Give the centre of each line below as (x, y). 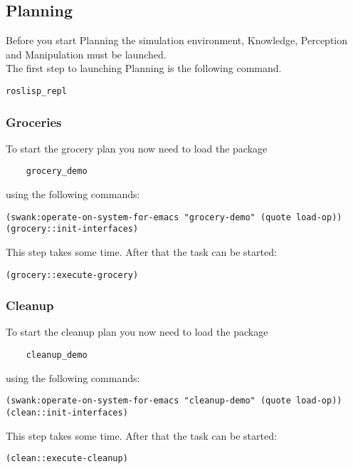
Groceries (34, 122)
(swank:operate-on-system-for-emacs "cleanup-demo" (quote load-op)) (174, 401)
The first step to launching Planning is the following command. (144, 68)
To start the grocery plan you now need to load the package (137, 148)
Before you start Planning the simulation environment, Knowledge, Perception (177, 40)
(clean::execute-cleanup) (67, 459)
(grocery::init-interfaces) (72, 229)
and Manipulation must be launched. (86, 54)
